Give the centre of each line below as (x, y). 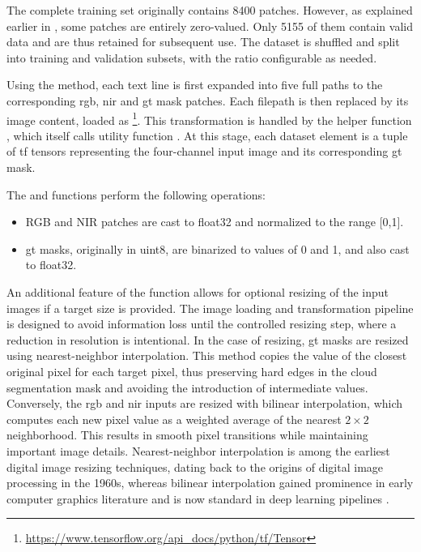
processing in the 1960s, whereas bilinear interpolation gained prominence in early (210, 483)
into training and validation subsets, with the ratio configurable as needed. (192, 57)
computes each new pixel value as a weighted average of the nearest (174, 419)
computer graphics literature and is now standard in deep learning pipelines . (198, 498)
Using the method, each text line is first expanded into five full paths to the (195, 85)
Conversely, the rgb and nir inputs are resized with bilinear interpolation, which (205, 403)
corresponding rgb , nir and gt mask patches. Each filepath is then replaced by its (208, 100)
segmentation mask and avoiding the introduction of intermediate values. (187, 387)
